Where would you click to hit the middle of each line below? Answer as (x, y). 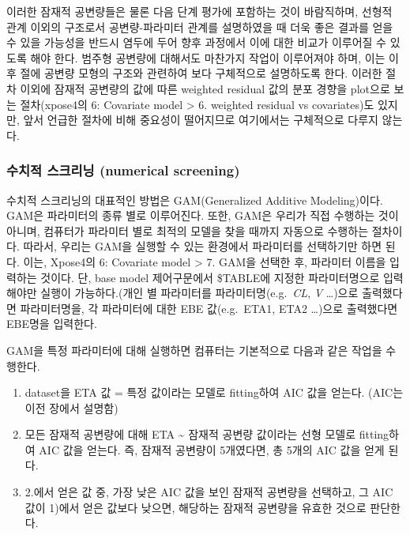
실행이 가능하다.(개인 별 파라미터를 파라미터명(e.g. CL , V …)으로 (199, 293)
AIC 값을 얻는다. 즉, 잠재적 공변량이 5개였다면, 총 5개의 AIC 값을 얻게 (212, 449)
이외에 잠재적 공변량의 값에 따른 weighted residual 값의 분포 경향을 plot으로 (205, 88)
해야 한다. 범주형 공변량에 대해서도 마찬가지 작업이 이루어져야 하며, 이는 (208, 57)
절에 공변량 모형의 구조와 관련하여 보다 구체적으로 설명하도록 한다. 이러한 (201, 73)
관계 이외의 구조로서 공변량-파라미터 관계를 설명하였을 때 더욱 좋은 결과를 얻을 (200, 26)
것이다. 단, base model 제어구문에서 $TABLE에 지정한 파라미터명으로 (210, 277)
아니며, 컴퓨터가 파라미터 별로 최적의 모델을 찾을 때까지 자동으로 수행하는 (188, 230)
